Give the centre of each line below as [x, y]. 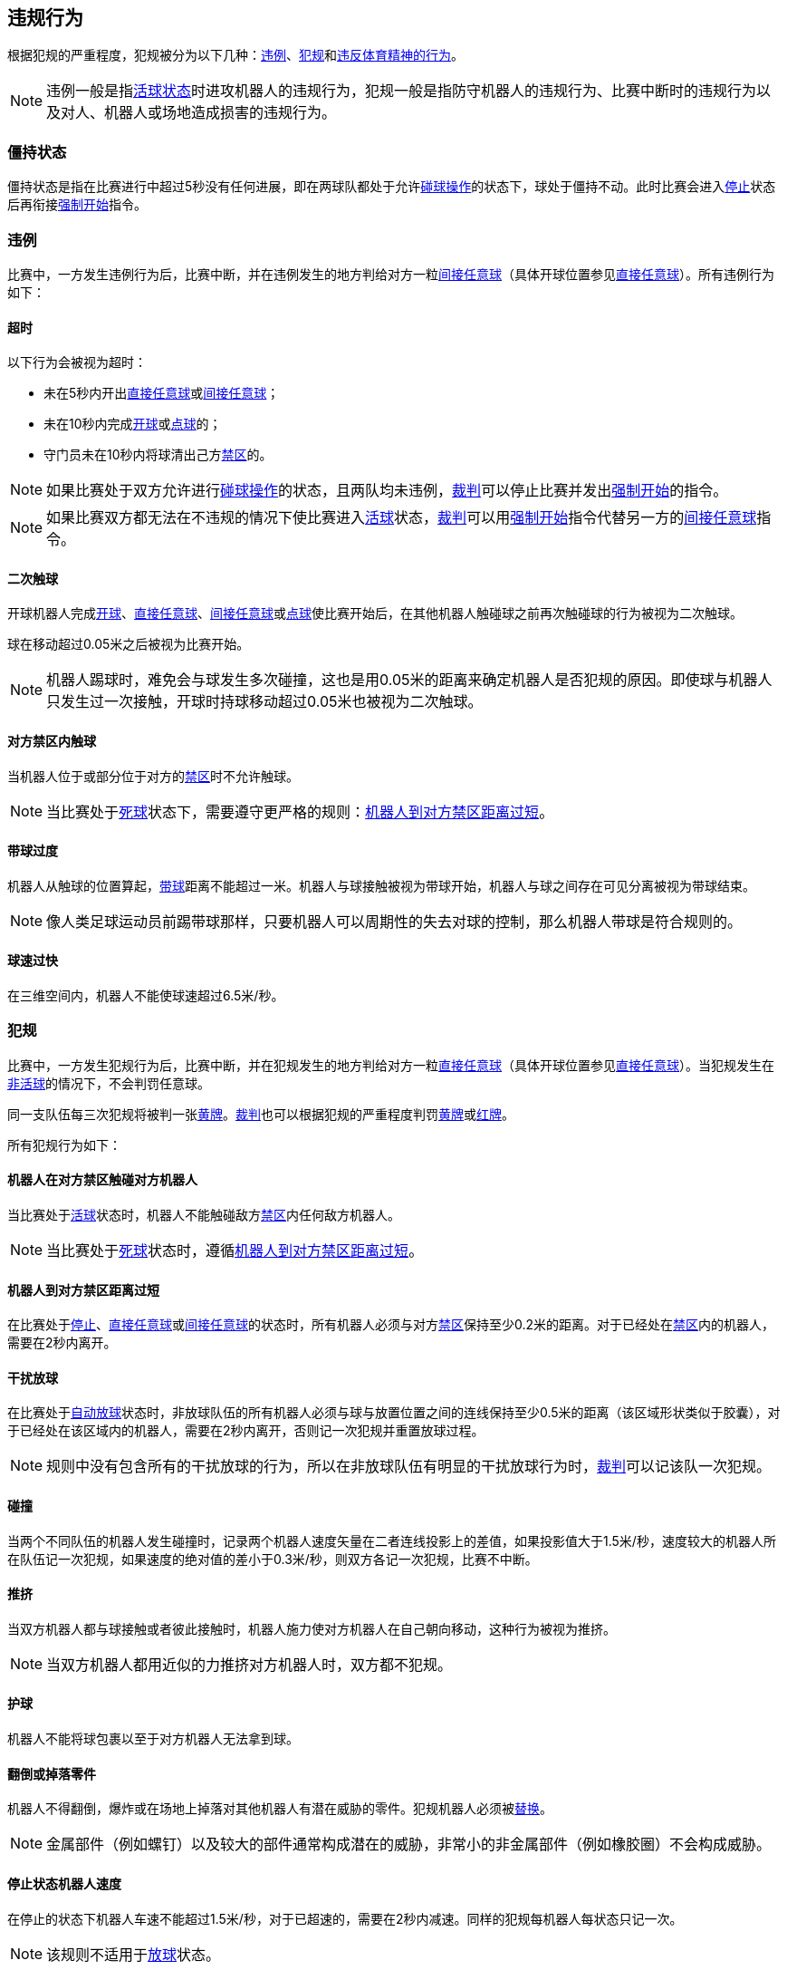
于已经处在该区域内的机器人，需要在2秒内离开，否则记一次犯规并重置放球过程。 [246, 1431]
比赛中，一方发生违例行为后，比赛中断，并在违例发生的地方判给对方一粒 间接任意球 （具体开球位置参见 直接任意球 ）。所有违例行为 [391, 274]
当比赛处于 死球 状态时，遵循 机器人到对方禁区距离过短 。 [235, 1250]
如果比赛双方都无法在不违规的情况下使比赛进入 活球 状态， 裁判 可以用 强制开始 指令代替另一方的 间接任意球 [402, 518]
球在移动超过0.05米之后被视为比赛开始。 [129, 644]
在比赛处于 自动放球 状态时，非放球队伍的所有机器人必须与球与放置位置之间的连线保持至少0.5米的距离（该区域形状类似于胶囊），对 [394, 1413]
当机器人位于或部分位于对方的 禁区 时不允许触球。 [153, 776]
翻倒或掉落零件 [52, 1773]
